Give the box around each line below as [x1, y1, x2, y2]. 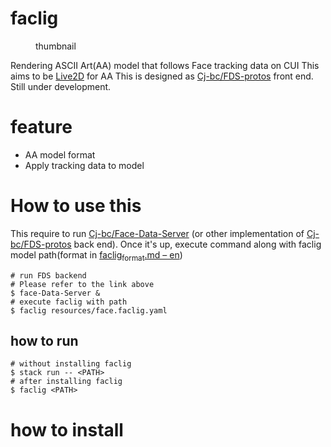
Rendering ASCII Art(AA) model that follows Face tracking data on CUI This [10, 59, 320, 71]
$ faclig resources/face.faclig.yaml [10, 305, 168, 316]
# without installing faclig [10, 359, 132, 369]
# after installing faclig [10, 377, 123, 387]
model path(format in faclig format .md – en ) [10, 248, 183, 263]
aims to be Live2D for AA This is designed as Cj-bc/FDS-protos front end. [10, 70, 314, 82]
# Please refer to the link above [10, 279, 155, 289]
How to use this [10, 195, 142, 217]
